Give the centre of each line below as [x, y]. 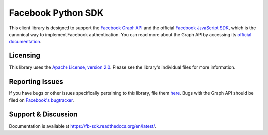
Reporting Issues [36, 82]
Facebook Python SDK [56, 13]
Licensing [25, 56]
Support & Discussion [43, 114]
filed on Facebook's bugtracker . [42, 100]
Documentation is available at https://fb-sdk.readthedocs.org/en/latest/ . [83, 126]
